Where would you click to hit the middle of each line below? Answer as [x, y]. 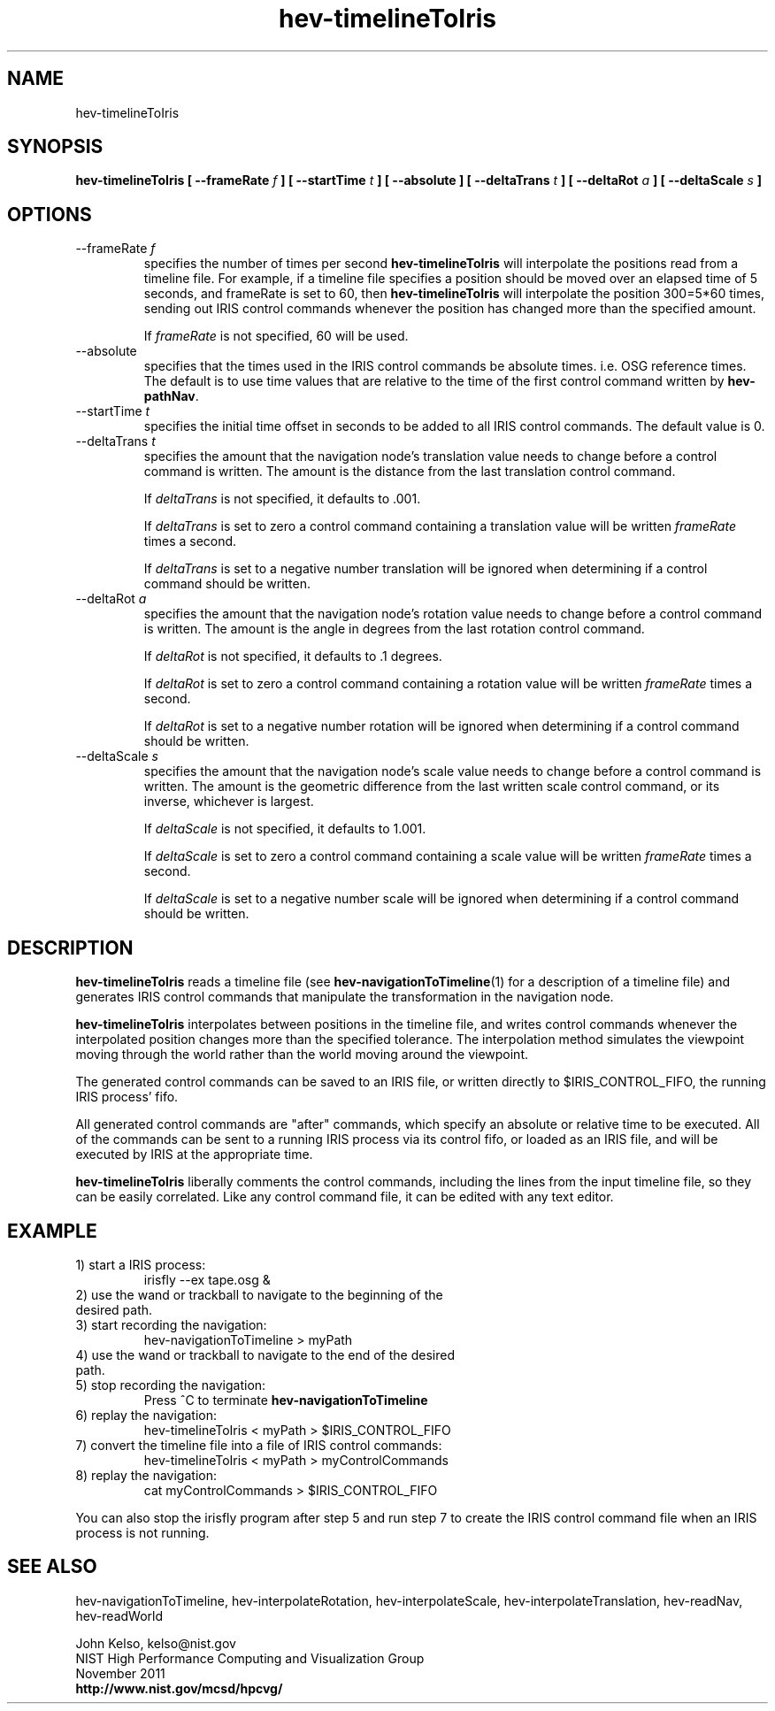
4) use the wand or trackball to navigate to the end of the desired [265, 1354]
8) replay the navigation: [146, 1475]
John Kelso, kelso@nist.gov [156, 1643]
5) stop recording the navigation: [171, 1385]
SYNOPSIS [55, 147]
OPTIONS [50, 214]
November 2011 [120, 1673]
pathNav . [171, 396]
